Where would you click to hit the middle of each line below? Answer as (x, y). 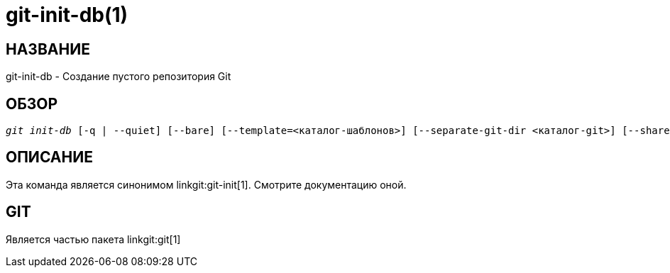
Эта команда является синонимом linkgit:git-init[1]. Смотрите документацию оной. (206, 184)
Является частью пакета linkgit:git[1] (93, 239)
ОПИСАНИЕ (49, 157)
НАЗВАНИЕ (48, 49)
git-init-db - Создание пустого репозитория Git (119, 77)
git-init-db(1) (67, 15)
